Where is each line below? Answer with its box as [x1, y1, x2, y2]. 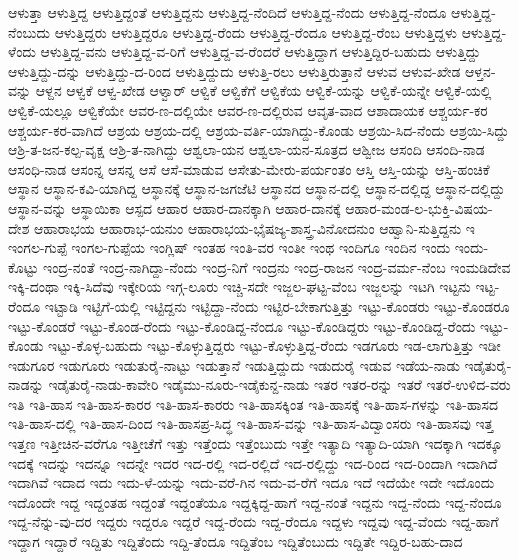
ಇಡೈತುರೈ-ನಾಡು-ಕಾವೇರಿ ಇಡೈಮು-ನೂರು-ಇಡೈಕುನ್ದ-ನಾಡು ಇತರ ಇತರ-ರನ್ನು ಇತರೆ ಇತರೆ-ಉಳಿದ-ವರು [48, 374, 511, 395]
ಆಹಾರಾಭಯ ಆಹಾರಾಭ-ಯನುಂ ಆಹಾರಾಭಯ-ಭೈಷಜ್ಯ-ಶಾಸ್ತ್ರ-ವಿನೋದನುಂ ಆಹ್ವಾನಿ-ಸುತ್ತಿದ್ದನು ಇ [33, 217, 475, 238]
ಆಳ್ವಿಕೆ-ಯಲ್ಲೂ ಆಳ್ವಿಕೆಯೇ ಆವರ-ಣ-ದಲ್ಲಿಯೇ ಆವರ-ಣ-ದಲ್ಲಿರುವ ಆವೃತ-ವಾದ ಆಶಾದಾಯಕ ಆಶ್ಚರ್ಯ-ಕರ [8, 99, 488, 120]
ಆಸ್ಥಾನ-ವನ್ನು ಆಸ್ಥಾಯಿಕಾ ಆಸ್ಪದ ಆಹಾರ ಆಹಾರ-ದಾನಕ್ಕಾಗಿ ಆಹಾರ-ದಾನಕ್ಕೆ [8, 197, 341, 218]
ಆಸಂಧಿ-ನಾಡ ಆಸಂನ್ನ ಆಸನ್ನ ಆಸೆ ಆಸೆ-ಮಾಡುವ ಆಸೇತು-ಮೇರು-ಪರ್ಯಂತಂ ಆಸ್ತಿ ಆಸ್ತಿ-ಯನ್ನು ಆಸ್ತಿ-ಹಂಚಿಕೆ [8, 158, 490, 179]
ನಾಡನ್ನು [8, 374, 44, 395]
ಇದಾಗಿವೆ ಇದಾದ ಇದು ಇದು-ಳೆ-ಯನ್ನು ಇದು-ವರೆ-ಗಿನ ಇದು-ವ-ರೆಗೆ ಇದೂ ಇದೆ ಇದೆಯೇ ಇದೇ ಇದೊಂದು [8, 472, 495, 493]
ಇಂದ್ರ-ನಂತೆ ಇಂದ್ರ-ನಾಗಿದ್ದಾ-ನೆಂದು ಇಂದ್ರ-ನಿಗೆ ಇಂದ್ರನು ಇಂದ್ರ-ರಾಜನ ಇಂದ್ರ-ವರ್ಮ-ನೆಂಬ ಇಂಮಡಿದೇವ [43, 256, 511, 277]
